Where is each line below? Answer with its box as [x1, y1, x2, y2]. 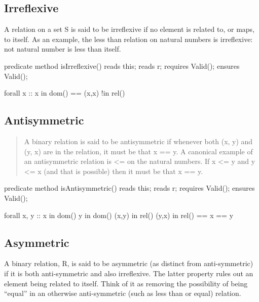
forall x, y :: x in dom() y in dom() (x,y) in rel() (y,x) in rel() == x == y [4, 209, 234, 220]
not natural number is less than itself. [4, 44, 121, 54]
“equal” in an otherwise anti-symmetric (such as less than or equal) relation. [4, 288, 241, 298]
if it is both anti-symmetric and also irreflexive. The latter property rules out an [4, 268, 253, 278]
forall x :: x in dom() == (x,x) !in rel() [4, 88, 125, 98]
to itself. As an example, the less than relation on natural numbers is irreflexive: [4, 33, 253, 44]
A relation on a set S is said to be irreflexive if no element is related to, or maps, [4, 24, 255, 34]
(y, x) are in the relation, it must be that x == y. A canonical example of [24, 146, 253, 156]
